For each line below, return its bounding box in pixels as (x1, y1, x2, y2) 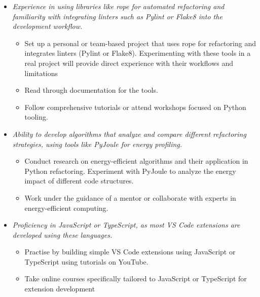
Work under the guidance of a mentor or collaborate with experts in (24, 192, 236, 203)
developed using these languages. (12, 229, 113, 240)
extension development (24, 283, 95, 294)
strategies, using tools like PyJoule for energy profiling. (12, 138, 182, 149)
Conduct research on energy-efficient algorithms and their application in (24, 156, 248, 166)
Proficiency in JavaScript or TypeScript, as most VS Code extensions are (12, 219, 240, 230)
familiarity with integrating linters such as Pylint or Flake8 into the (12, 11, 222, 21)
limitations (24, 67, 58, 78)
